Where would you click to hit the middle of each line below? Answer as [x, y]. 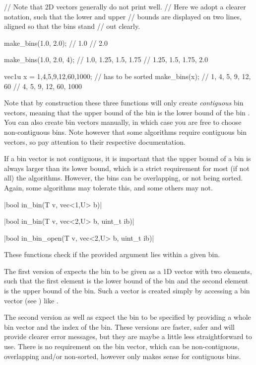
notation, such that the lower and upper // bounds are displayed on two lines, [123, 16]
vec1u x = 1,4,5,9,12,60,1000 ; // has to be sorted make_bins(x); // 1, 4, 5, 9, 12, [128, 76]
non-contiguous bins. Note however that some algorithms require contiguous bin [125, 132]
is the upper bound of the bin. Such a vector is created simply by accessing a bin [127, 291]
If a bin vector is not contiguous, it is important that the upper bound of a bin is [128, 158]
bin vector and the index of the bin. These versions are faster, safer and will [119, 326]
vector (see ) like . [31, 300]
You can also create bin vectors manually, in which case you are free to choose [123, 122]
